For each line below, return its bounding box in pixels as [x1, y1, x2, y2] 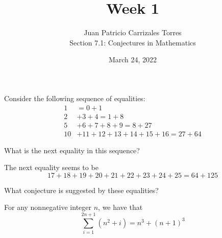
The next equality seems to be [4, 162, 98, 173]
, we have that [98, 202, 143, 212]
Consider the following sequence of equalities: [4, 92, 145, 103]
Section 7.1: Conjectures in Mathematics [69, 37, 196, 47]
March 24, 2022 [108, 54, 157, 65]
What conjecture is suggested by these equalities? [4, 184, 159, 195]
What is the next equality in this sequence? [4, 145, 140, 155]
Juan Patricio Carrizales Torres [84, 27, 182, 38]
